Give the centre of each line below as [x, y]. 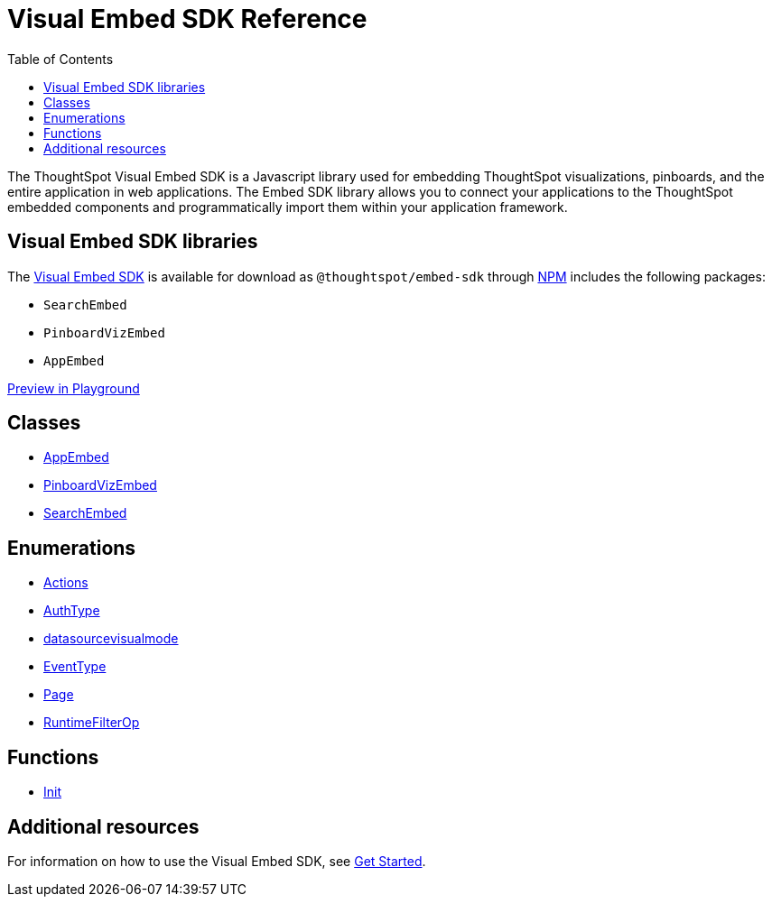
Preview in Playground [74, 388]
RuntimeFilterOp [92, 723]
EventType [75, 667]
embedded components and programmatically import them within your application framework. [288, 207]
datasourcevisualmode [111, 639]
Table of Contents [60, 59]
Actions [66, 583]
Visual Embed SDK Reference [187, 19]
